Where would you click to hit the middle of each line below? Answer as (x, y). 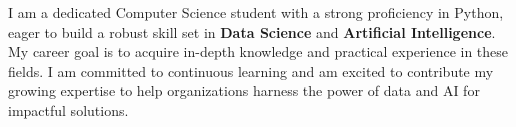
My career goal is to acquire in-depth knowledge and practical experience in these (258, 51)
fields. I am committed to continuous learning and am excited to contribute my (251, 70)
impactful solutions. (68, 109)
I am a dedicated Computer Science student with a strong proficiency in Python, (256, 12)
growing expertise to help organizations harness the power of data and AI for (244, 90)
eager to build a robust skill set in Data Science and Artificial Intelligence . (252, 31)
